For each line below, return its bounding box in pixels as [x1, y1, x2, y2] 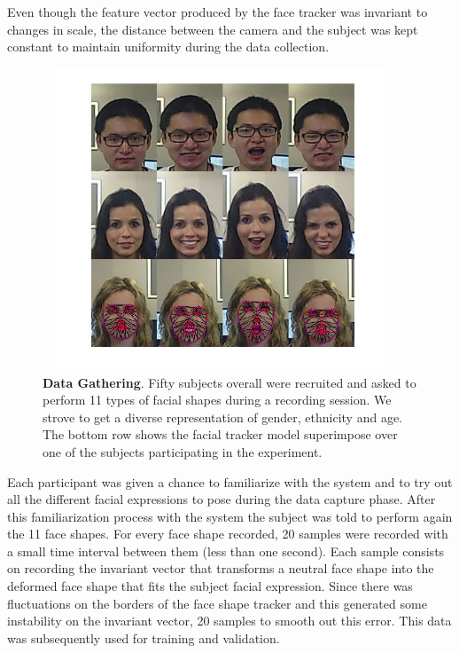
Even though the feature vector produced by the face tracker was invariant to [7, 3, 428, 20]
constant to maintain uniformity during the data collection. [7, 37, 330, 56]
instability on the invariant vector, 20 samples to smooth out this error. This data [7, 611, 452, 630]
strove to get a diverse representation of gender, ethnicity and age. [43, 407, 403, 426]
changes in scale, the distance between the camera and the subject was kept [7, 20, 418, 38]
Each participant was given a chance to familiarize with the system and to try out [7, 472, 453, 491]
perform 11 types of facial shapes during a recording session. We [43, 390, 392, 409]
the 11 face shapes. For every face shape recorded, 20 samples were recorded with [7, 524, 448, 543]
